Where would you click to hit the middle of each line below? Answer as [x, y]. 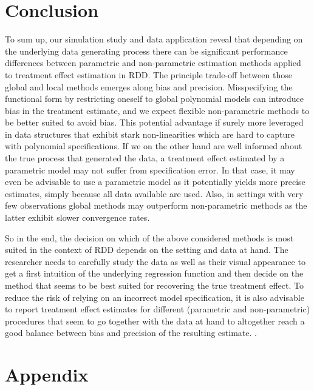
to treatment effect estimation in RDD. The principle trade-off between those [148, 74]
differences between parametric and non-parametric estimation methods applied [153, 63]
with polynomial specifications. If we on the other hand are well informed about [154, 146]
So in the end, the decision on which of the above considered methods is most [149, 237]
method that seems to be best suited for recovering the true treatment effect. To [154, 285]
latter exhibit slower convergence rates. [77, 217]
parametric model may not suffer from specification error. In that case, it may [150, 170]
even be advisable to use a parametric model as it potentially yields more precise [155, 182]
